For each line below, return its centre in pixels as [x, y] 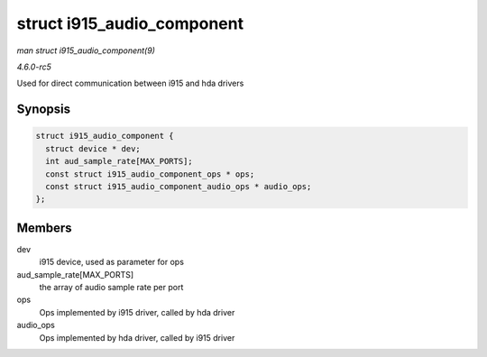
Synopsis [44, 110]
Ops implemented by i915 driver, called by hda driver [137, 312]
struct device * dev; [93, 148]
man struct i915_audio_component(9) [86, 50]
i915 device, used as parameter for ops [112, 262]
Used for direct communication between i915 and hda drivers [130, 83]
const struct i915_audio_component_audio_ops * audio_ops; [179, 186]
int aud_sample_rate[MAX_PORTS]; [119, 161]
